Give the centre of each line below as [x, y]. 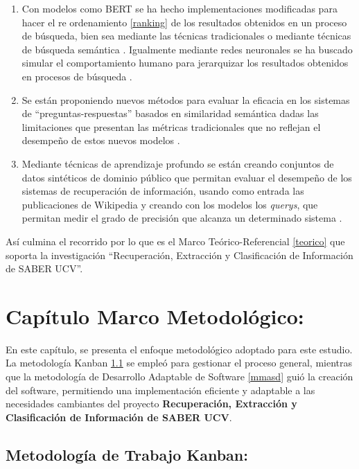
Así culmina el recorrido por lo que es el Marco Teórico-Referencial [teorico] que [175, 241]
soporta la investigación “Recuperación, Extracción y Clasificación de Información [179, 255]
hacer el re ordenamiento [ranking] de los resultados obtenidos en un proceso [184, 22]
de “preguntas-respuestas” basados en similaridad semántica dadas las [170, 113]
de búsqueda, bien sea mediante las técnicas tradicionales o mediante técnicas [186, 36]
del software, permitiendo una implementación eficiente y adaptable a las [160, 390]
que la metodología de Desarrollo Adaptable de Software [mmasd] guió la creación [179, 376]
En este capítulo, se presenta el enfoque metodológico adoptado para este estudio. [179, 349]
